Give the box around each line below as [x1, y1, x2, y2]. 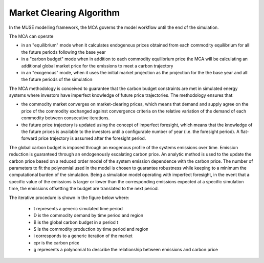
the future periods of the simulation [21, 76, 92, 83]
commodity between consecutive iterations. [21, 115, 110, 121]
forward [21, 135, 38, 141]
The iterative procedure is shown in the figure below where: [9, 195, 130, 200]
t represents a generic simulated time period [33, 205, 123, 211]
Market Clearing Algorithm [9, 7, 120, 18]
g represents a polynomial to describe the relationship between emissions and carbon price [33, 247, 218, 253]
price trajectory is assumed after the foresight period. [38, 135, 146, 141]
